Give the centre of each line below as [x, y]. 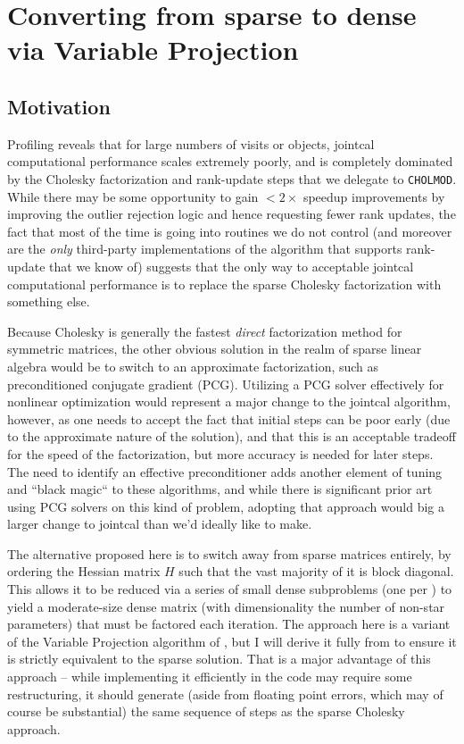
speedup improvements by [374, 196]
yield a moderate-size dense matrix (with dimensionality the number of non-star [226, 606]
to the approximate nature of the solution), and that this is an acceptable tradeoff [232, 436]
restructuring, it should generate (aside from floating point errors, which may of [225, 694]
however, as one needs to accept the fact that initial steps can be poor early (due [229, 418]
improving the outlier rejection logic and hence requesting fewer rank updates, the [232, 214]
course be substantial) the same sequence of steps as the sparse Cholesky [206, 711]
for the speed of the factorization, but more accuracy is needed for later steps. [220, 453]
